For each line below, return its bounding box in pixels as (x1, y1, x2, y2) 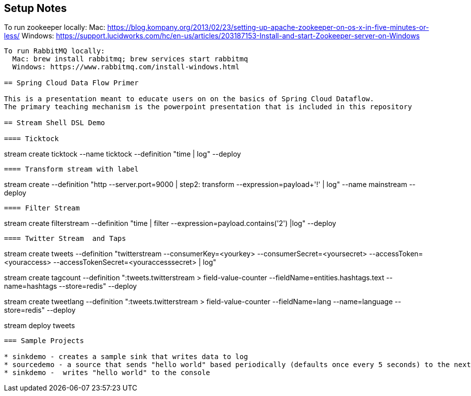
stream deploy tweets (4, 321, 75, 330)
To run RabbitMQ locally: (4, 47, 105, 55)
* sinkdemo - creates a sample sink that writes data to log (4, 353, 248, 361)
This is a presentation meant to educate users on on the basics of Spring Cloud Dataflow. (4, 95, 374, 103)
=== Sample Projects (4, 337, 84, 345)
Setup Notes (4, 2, 67, 14)
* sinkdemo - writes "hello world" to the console (4, 369, 211, 377)
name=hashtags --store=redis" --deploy (4, 282, 137, 291)
